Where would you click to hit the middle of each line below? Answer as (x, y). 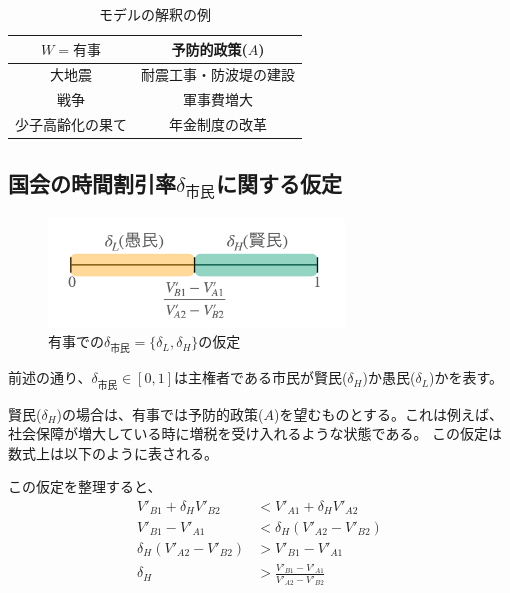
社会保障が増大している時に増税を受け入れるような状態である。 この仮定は (255, 433)
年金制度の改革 (218, 124)
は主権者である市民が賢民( (261, 377)
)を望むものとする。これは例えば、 (389, 413)
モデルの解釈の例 (155, 14)
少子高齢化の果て (71, 124)
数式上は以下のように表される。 (113, 452)
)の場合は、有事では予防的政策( (160, 413)
